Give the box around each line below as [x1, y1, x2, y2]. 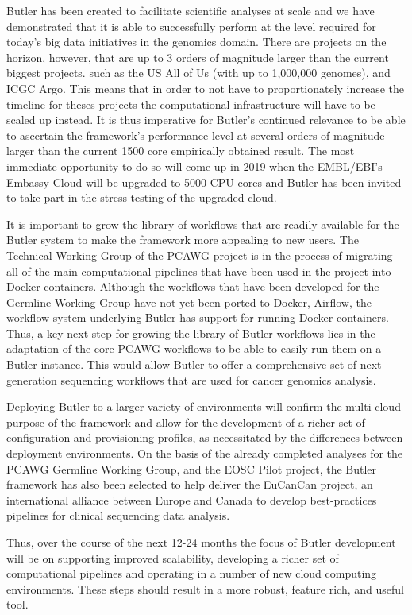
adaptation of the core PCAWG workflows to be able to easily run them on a [6, 340, 382, 357]
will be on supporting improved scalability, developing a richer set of [6, 549, 339, 566]
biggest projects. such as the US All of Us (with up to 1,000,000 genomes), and [6, 64, 391, 81]
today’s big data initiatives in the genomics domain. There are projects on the [6, 33, 387, 50]
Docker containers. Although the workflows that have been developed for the [6, 278, 379, 295]
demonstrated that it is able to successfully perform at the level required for [6, 17, 376, 34]
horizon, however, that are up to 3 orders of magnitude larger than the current [6, 48, 389, 65]
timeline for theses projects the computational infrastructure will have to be [6, 95, 375, 112]
